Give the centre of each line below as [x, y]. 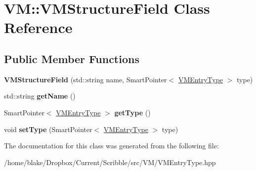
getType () [132, 112]
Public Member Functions [72, 58]
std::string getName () [40, 96]
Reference [38, 27]
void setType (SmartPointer [48, 129]
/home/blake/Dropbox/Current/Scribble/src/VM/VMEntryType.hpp [110, 162]
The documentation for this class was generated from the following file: [111, 146]
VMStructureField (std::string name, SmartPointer [85, 79]
